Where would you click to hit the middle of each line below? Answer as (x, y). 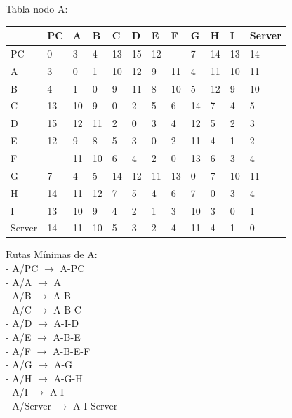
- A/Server (29, 405)
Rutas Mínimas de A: (52, 254)
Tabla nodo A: (37, 8)
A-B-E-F (72, 350)
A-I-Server (95, 405)
